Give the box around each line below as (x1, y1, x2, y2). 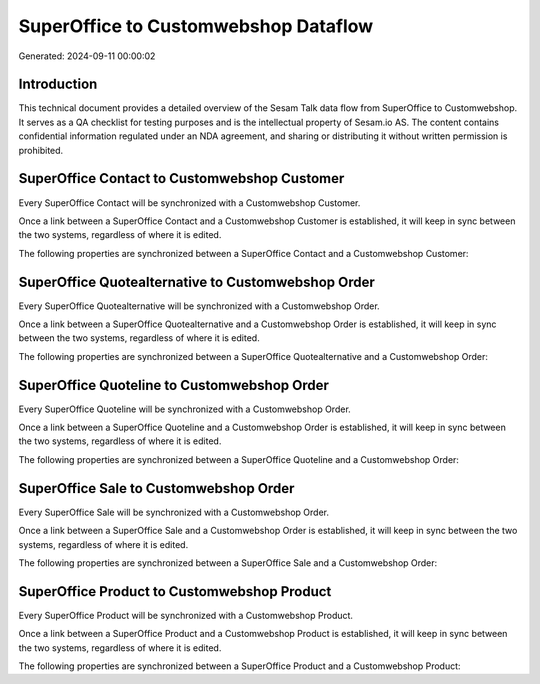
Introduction (18, 76, 98, 93)
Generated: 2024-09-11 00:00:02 (18, 50, 156, 62)
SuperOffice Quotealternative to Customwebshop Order (18, 273, 375, 290)
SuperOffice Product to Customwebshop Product (18, 583, 332, 600)
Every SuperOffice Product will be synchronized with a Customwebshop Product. (18, 609, 354, 621)
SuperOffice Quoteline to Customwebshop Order (18, 376, 330, 394)
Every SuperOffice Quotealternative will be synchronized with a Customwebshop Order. (18, 300, 380, 312)
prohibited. (18, 144, 64, 156)
